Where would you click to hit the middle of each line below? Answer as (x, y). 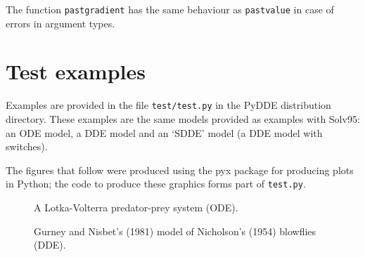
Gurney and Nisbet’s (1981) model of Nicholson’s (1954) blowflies (175, 231)
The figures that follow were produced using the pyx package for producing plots (180, 170)
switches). (27, 146)
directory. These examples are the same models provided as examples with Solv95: (183, 119)
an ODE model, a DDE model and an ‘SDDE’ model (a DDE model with (164, 132)
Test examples (76, 71)
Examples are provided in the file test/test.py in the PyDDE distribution (168, 105)
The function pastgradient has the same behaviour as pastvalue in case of (170, 9)
